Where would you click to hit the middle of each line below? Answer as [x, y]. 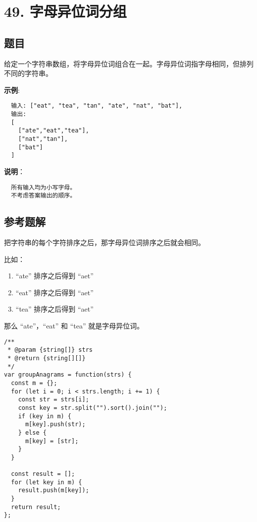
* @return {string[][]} [47, 358]
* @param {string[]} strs [50, 350]
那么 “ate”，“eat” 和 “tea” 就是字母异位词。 [74, 326]
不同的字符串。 [28, 73]
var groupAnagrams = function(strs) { [68, 375]
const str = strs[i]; [53, 400]
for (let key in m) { [47, 482]
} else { [32, 432]
